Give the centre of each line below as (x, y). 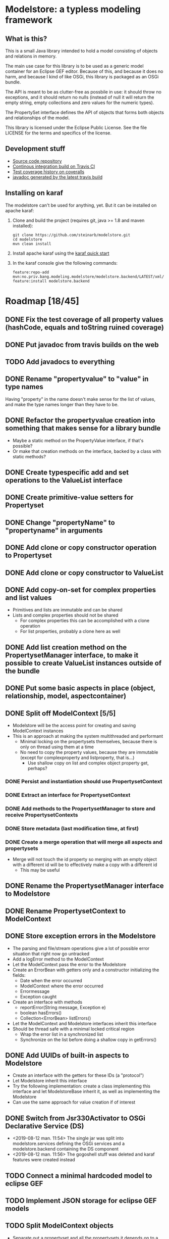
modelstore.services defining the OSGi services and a (69, 1143)
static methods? (29, 456)
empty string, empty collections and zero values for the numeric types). (80, 103)
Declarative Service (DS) (45, 1126)
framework (29, 20)
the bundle (23, 671)
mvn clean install (32, 244)
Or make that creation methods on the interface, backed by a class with (87, 451)
